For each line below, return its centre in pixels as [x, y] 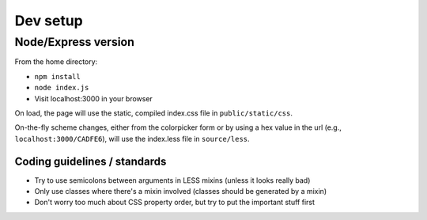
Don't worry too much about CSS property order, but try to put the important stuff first [175, 203]
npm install [57, 76]
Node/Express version [74, 42]
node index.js [62, 88]
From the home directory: [56, 62]
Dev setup [49, 21]
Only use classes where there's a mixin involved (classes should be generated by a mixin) [181, 192]
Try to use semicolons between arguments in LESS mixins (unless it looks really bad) [172, 180]
